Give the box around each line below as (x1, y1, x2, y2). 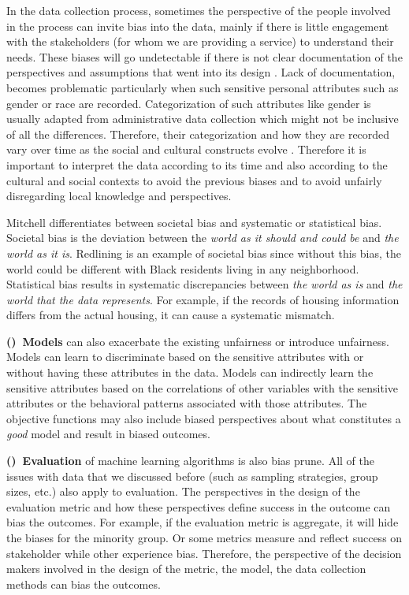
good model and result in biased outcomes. (6, 426, 210, 442)
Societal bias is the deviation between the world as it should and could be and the (6, 229, 399, 246)
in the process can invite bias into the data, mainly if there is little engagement (6, 17, 389, 34)
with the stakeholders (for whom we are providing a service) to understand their (6, 33, 394, 50)
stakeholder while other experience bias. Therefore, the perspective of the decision (6, 545, 402, 561)
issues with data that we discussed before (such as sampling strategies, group (6, 467, 378, 484)
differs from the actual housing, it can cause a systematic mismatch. (6, 307, 335, 323)
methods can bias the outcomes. (6, 575, 161, 592)
